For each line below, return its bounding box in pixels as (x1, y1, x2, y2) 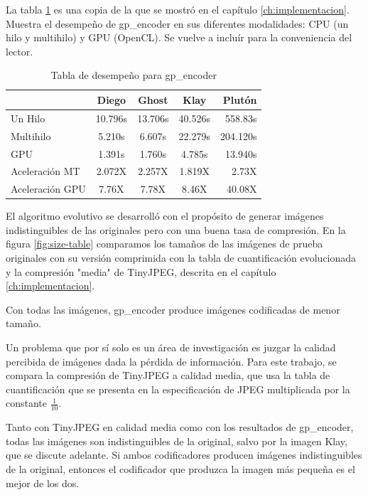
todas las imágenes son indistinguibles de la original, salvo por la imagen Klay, (6, 433, 347, 448)
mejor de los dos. (6, 475, 80, 490)
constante (6, 395, 48, 410)
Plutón (222, 92, 257, 107)
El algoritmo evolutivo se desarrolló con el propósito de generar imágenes (6, 208, 324, 223)
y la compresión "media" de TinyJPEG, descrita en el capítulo (6, 264, 276, 279)
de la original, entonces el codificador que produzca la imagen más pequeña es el (6, 462, 355, 477)
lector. (6, 43, 33, 58)
